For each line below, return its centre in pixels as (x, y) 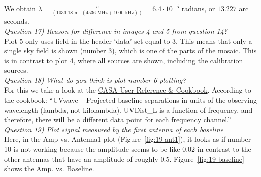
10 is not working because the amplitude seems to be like (92, 149)
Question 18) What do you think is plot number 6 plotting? (95, 80)
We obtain (20, 8)
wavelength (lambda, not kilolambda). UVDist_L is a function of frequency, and (128, 109)
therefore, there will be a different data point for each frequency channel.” (118, 119)
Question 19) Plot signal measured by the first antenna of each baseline (114, 129)
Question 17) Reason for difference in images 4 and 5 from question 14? (116, 30)
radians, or (198, 8)
